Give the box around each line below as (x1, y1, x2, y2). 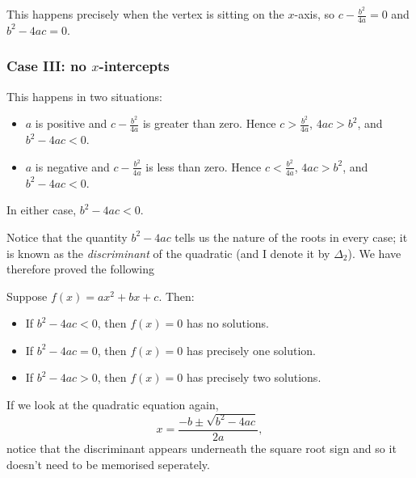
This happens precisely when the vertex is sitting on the (6, 6, 284, 23)
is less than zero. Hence (145, 158, 262, 175)
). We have (347, 244, 401, 261)
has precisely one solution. (186, 341, 316, 358)
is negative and (35, 158, 110, 175)
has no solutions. (186, 315, 270, 332)
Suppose (6, 287, 48, 304)
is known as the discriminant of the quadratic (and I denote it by (6, 244, 330, 261)
